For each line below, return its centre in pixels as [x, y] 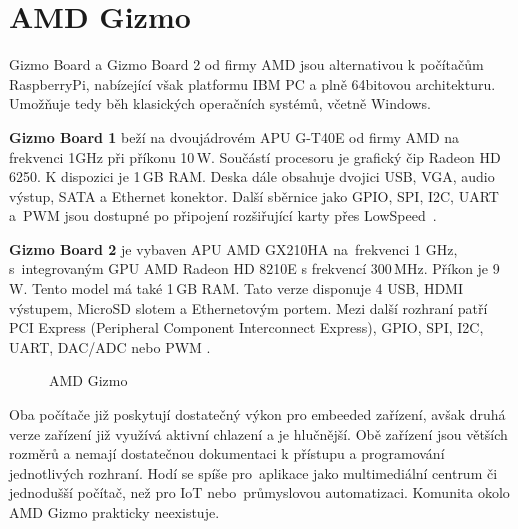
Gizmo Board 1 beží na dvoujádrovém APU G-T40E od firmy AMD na [234, 136]
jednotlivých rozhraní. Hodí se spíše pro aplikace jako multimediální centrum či [253, 472]
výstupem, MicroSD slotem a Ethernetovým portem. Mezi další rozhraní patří [248, 307]
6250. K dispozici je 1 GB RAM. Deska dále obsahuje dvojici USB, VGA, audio [252, 176]
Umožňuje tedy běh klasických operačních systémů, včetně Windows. [220, 103]
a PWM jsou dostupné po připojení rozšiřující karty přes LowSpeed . [223, 215]
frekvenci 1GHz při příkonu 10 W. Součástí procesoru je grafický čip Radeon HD [255, 156]
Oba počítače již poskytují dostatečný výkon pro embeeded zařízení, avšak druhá [257, 414]
